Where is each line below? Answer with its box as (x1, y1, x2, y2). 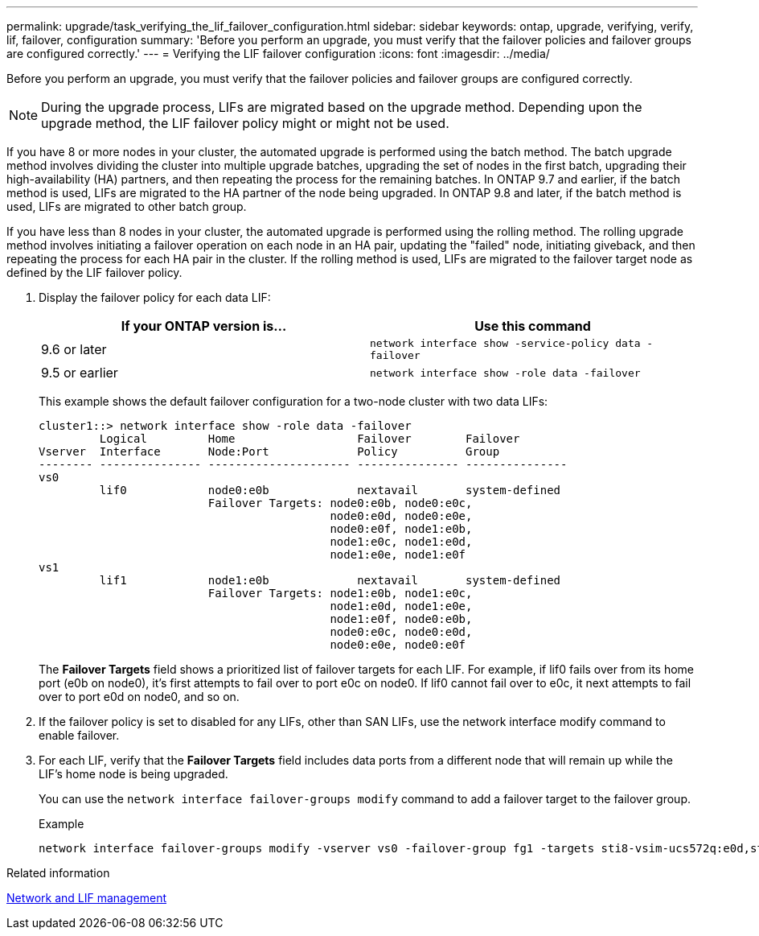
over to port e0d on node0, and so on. (39, 690, 240, 703)
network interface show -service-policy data (370, 337, 641, 349)
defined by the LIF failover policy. (6, 266, 183, 279)
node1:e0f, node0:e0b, (330, 612, 473, 625)
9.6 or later (41, 341, 107, 357)
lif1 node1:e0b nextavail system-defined (99, 574, 561, 587)
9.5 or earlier (41, 365, 118, 381)
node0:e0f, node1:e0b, (330, 522, 473, 535)
